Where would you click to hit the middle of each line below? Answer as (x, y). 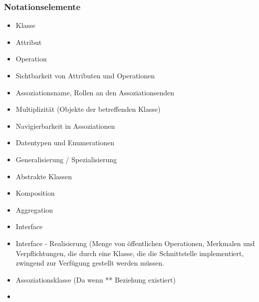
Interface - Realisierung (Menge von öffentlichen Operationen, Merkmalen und (135, 243)
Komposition (35, 193)
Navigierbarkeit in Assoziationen (65, 126)
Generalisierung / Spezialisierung (66, 159)
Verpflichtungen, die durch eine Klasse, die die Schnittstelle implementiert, (130, 253)
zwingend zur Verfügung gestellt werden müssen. (90, 263)
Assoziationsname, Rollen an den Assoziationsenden (95, 92)
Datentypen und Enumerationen (65, 143)
